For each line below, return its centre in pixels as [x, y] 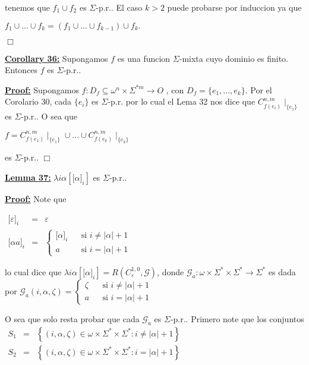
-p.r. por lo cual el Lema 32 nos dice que [182, 101]
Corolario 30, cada [38, 101]
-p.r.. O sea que [49, 116]
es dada [282, 271]
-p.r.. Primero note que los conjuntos [237, 318]
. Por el [258, 89]
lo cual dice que [33, 271]
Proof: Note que [36, 198]
